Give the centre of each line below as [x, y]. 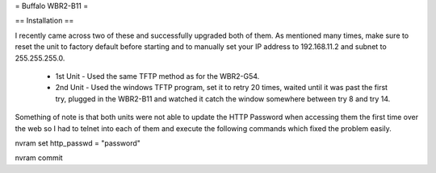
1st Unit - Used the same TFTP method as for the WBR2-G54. [157, 76]
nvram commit [39, 158]
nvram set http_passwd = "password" [78, 143]
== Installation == [44, 21]
